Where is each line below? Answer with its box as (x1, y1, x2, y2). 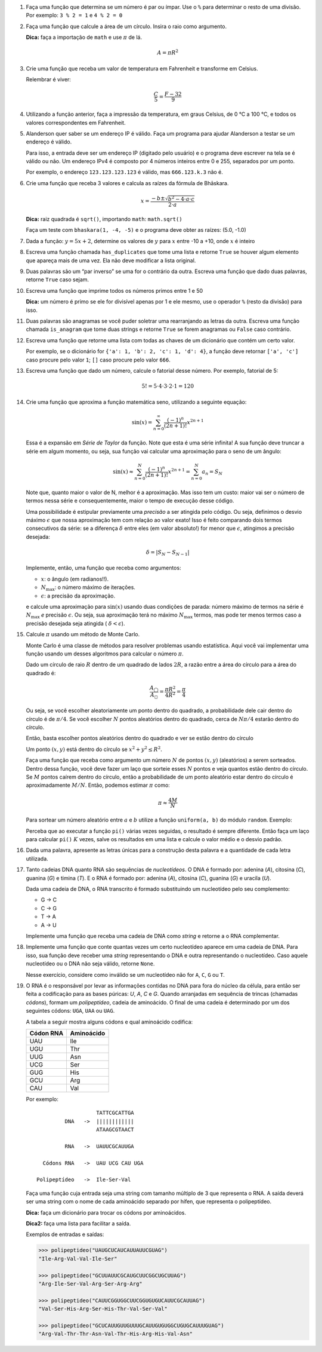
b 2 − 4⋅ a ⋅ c (168, 194, 195, 203)
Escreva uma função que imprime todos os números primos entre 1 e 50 (26, 287, 203, 294)
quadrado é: (26, 669, 56, 676)
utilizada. (26, 855, 49, 862)
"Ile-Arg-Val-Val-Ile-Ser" (38, 1255, 117, 1262)
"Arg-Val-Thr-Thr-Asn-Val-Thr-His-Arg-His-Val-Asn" (38, 1330, 193, 1338)
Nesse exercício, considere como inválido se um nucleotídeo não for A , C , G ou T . (26, 971, 225, 978)
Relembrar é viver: (26, 76, 72, 83)
